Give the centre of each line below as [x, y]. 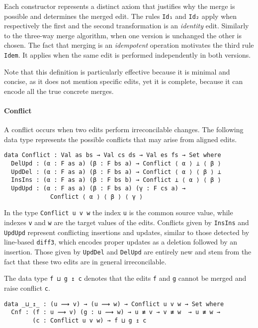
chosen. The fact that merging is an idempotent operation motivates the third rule [129, 45]
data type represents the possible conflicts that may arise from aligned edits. [121, 139]
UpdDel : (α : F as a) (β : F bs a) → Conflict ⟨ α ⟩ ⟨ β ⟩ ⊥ [116, 172]
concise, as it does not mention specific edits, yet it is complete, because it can [124, 81]
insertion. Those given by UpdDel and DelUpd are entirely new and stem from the [128, 252]
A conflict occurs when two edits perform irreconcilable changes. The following [124, 129]
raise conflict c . [27, 287]
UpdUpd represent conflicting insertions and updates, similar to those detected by [127, 232]
